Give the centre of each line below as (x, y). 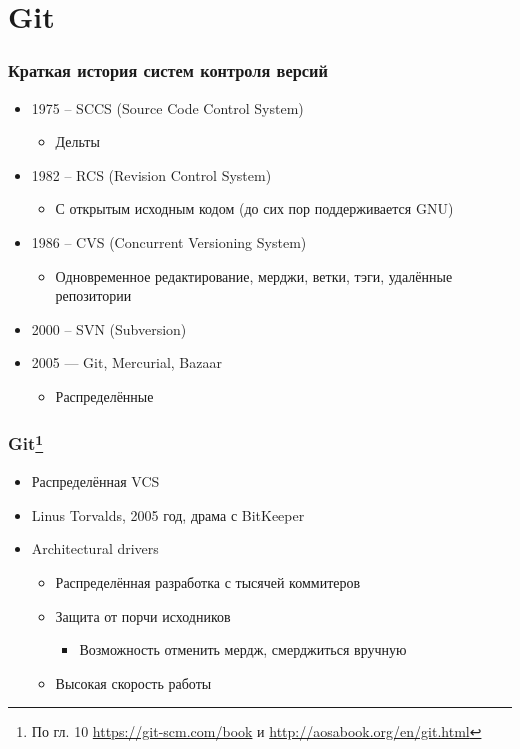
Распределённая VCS (95, 481)
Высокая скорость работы (133, 682)
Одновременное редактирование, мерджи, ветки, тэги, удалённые (254, 275)
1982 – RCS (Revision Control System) (151, 174)
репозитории (93, 295)
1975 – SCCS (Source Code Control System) (167, 107)
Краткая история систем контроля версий (168, 70)
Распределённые (104, 395)
